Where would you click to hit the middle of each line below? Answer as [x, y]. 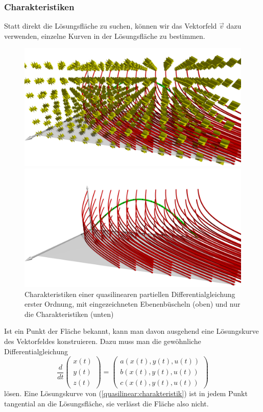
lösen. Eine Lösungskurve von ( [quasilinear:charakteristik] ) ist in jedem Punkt [126, 393]
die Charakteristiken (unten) [69, 314]
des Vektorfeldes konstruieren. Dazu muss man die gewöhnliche [103, 341]
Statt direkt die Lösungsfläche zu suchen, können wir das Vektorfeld [111, 26]
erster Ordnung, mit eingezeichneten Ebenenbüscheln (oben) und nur [133, 304]
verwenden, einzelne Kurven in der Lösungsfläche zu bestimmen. [105, 36]
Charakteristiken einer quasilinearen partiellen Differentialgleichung [130, 294]
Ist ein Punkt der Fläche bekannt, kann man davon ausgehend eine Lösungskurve [131, 331]
